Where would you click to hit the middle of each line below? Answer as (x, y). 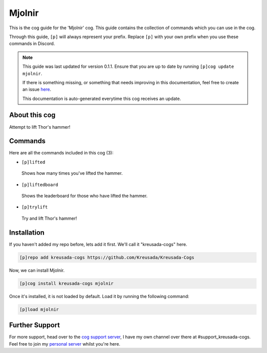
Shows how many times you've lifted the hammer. (72, 173)
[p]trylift (35, 207)
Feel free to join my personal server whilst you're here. (65, 344)
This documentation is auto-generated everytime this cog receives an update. (102, 99)
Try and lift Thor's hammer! (49, 218)
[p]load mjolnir (39, 309)
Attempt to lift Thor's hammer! (40, 127)
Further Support (35, 325)
